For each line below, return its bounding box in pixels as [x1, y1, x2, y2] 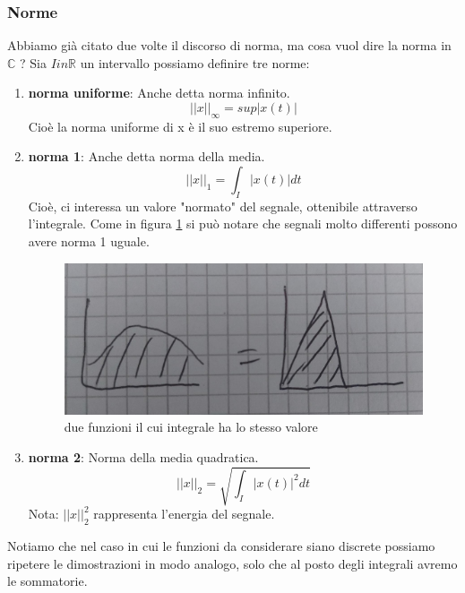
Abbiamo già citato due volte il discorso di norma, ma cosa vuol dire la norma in [7, 36, 452, 55]
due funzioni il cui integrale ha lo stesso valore [64, 417, 318, 436]
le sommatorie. [7, 572, 88, 590]
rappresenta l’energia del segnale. [93, 504, 275, 523]
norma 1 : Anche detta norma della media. [28, 147, 265, 166]
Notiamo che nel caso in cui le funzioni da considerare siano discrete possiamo [7, 536, 435, 554]
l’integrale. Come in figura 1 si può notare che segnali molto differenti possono [28, 214, 458, 233]
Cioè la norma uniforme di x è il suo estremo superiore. [28, 116, 332, 135]
